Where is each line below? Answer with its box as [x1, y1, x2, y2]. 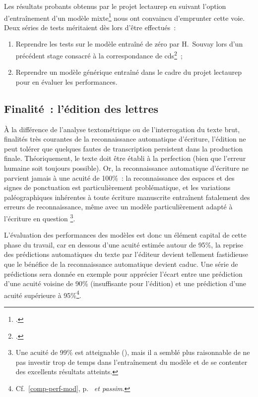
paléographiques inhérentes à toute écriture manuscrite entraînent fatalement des [4, 192, 250, 202]
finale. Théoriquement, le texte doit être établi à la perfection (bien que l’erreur [4, 153, 246, 163]
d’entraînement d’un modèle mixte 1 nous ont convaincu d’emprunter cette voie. [4, 11, 245, 23]
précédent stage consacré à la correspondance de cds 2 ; [15, 49, 183, 60]
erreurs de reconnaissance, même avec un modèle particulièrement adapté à [4, 201, 233, 212]
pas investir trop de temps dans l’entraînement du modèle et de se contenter [15, 356, 248, 367]
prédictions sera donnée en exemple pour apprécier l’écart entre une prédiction [4, 268, 243, 279]
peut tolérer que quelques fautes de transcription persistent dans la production [4, 143, 243, 153]
